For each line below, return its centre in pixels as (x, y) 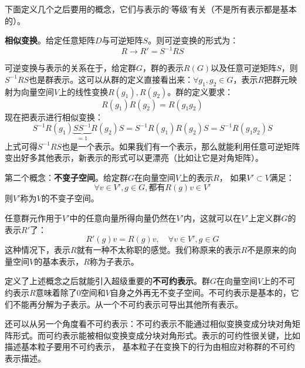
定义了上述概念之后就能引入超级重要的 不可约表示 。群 (107, 281)
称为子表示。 (114, 261)
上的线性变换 (84, 91)
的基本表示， (59, 261)
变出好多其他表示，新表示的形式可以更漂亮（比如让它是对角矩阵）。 (134, 158)
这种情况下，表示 (38, 250)
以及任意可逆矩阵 (244, 68)
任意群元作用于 (33, 218)
